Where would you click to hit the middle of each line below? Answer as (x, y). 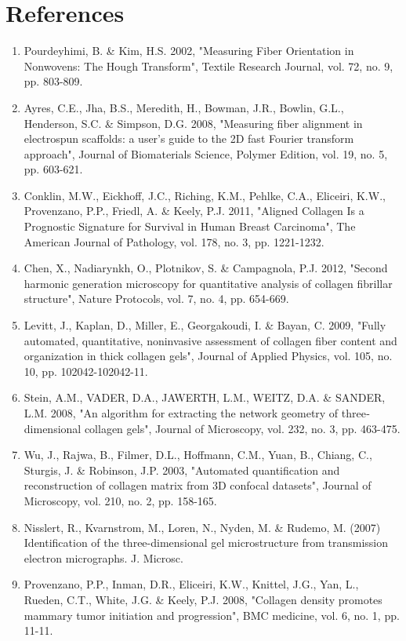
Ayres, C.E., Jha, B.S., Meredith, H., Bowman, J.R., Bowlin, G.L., (184, 107)
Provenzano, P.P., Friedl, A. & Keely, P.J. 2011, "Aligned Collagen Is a (194, 211)
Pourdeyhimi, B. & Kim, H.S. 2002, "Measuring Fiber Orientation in (189, 51)
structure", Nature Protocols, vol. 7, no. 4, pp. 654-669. (156, 299)
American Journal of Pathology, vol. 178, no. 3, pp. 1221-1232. (174, 241)
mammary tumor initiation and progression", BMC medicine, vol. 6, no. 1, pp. (212, 615)
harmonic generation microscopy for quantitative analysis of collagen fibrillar (208, 283)
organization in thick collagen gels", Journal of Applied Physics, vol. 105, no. (208, 356)
